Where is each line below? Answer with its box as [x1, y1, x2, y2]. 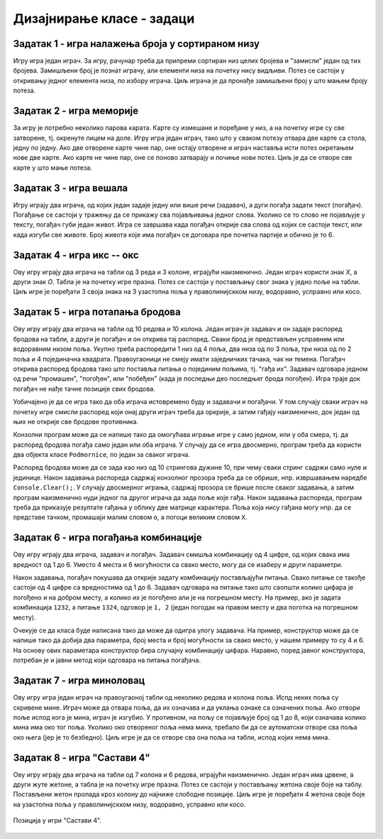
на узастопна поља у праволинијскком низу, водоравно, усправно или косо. [13, 800, 246, 808]
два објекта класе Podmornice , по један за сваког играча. [13, 450, 191, 459]
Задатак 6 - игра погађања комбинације [13, 531, 202, 543]
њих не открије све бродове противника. [13, 417, 139, 426]
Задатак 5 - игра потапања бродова [13, 306, 181, 318]
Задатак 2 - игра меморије [13, 105, 138, 117]
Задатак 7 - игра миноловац [13, 675, 145, 687]
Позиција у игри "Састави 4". [13, 816, 102, 825]
